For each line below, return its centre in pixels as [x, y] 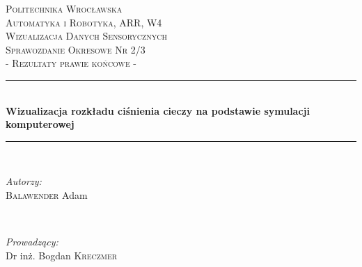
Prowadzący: [32, 242]
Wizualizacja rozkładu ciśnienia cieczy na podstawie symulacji [158, 110]
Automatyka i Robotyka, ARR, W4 [84, 22]
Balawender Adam [47, 194]
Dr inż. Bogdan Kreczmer [62, 255]
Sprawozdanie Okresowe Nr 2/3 [76, 49]
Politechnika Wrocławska [64, 8]
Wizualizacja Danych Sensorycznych [86, 36]
